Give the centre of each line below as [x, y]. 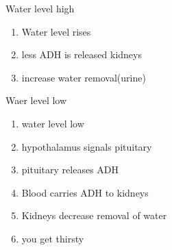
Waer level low [36, 100]
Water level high [40, 8]
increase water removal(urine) [84, 77]
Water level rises [56, 31]
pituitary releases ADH [70, 170]
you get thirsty [53, 238]
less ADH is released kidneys [82, 54]
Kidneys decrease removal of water [94, 215]
